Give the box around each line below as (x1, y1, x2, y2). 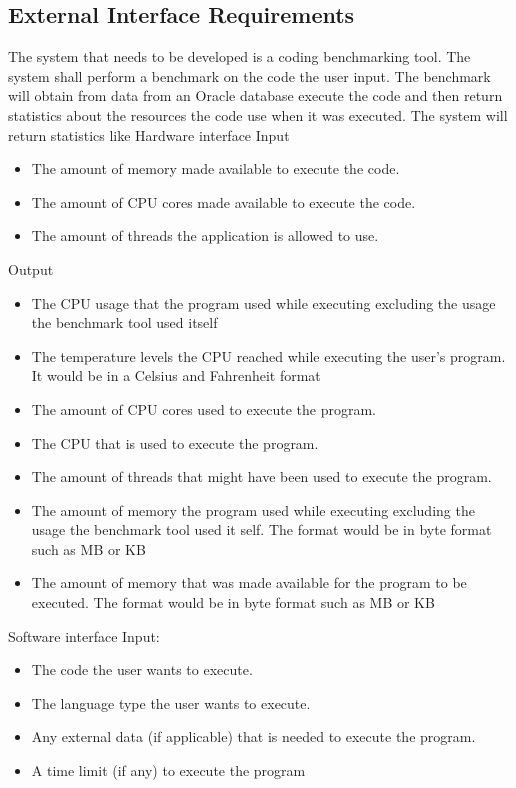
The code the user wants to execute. (31, 659, 253, 680)
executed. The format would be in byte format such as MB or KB (31, 592, 435, 613)
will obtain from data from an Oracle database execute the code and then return (8, 85, 503, 106)
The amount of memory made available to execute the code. (31, 158, 400, 179)
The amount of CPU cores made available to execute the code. (31, 191, 416, 212)
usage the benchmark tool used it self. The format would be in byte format (31, 519, 492, 540)
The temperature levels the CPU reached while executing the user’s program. (31, 345, 506, 366)
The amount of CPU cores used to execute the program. (31, 398, 376, 419)
